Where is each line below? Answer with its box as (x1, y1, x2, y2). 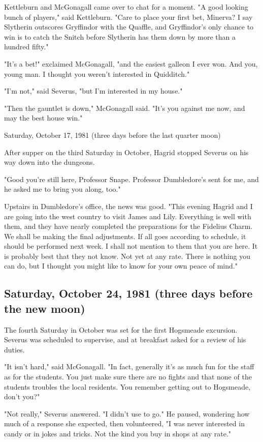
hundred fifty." (4, 41, 49, 52)
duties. (4, 344, 25, 355)
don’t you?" (4, 391, 40, 402)
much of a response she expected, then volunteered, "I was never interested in (4, 418, 245, 429)
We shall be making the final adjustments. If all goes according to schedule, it (4, 230, 246, 241)
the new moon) (4, 300, 85, 316)
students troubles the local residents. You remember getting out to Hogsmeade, (4, 381, 251, 392)
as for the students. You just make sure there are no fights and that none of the (4, 371, 252, 382)
